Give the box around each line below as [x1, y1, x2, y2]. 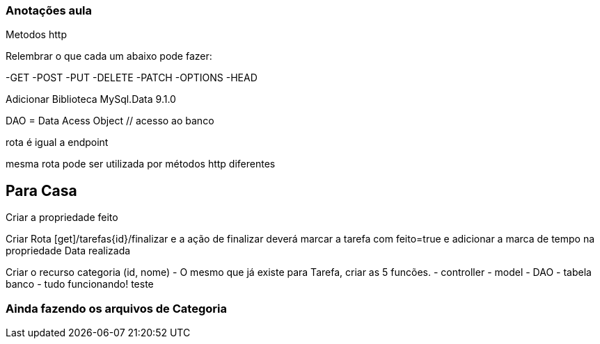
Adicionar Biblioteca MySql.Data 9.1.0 [6, 93, 176, 106]
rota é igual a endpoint [6, 136, 109, 149]
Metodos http [6, 28, 67, 41]
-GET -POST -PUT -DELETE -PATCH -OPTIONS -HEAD [6, 72, 258, 84]
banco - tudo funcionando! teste [6, 278, 154, 290]
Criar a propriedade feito [6, 211, 118, 224]
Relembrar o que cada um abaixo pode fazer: [6, 50, 212, 63]
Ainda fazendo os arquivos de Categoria [6, 301, 227, 316]
